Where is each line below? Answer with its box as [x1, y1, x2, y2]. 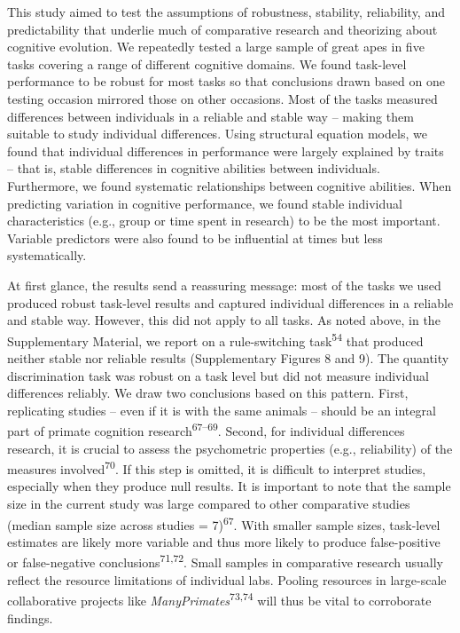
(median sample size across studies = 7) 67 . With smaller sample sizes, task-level [7, 512, 441, 534]
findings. [7, 608, 53, 627]
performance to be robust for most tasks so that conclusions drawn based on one [7, 72, 445, 91]
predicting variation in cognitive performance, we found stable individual [7, 194, 402, 212]
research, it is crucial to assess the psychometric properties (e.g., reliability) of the [7, 439, 453, 457]
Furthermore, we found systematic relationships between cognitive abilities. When [7, 176, 452, 194]
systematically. [7, 246, 87, 265]
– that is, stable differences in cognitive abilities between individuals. [7, 159, 380, 178]
